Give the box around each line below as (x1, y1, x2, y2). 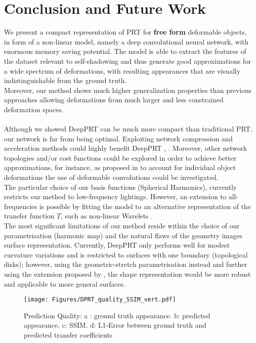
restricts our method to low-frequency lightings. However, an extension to (4, 191, 227, 202)
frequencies (4, 201, 38, 211)
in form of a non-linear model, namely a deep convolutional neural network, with (4, 36, 249, 46)
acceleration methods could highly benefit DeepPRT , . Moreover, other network (4, 143, 247, 153)
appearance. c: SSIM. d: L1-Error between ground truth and (24, 320, 207, 330)
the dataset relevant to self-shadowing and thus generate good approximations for (4, 55, 251, 66)
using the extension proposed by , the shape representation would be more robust (4, 268, 251, 279)
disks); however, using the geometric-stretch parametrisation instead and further (4, 259, 247, 269)
